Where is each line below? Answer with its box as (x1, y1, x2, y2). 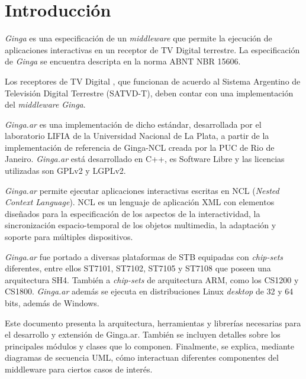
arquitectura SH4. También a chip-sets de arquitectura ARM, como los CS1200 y (5, 273, 299, 286)
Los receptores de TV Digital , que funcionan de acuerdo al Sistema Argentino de (5, 74, 301, 87)
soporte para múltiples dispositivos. (5, 231, 133, 243)
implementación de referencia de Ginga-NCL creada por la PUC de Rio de (5, 141, 275, 153)
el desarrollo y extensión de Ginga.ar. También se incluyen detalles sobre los (5, 328, 281, 341)
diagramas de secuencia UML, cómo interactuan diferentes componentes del (5, 351, 279, 364)
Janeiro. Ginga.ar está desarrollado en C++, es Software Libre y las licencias (5, 153, 285, 165)
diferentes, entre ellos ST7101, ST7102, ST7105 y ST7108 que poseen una (5, 262, 271, 274)
